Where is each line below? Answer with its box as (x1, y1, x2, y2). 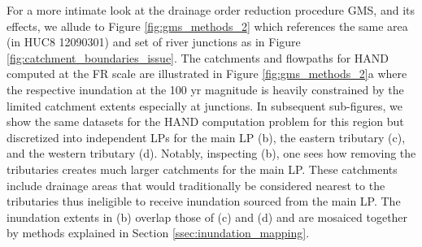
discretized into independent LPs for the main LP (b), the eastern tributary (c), (7, 128, 406, 145)
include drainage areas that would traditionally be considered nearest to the (7, 176, 385, 193)
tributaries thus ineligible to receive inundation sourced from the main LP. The (7, 193, 401, 210)
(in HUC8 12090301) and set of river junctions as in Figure (7, 33, 301, 50)
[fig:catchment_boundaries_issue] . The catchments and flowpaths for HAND (7, 49, 389, 66)
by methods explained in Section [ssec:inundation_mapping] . (7, 224, 310, 241)
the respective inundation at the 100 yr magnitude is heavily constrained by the (7, 80, 404, 97)
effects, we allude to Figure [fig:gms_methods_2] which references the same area (7, 17, 408, 34)
